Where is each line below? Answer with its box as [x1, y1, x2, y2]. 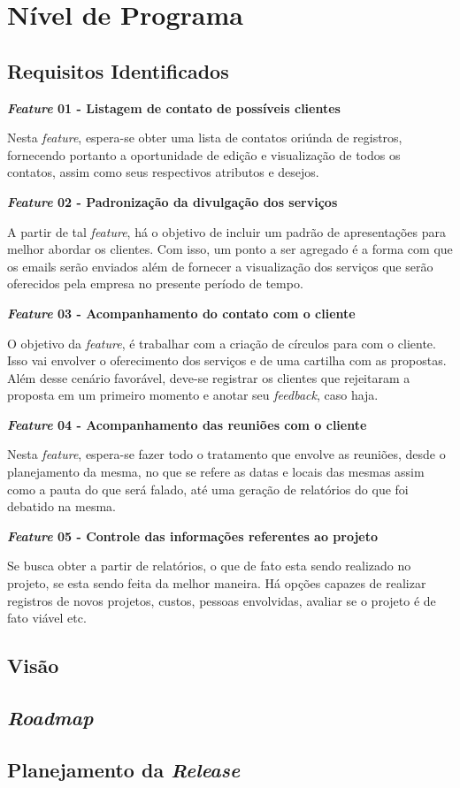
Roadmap [7, 704, 94, 731]
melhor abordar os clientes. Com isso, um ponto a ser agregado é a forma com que [7, 240, 453, 258]
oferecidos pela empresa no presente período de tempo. [7, 274, 303, 293]
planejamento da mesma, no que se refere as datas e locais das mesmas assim [7, 463, 425, 481]
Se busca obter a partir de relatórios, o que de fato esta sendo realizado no [7, 556, 411, 575]
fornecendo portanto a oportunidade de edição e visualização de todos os [7, 145, 401, 164]
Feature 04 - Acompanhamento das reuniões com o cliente [7, 415, 367, 433]
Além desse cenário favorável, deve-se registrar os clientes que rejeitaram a [7, 368, 410, 386]
